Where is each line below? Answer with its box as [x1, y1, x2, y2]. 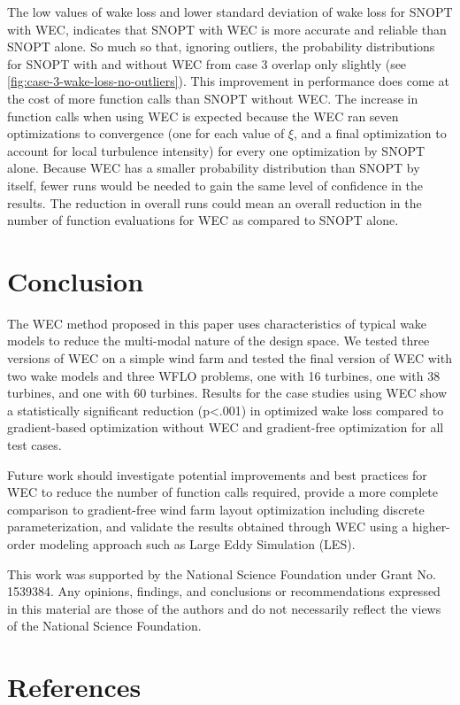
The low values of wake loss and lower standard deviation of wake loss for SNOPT [7, 3, 453, 20]
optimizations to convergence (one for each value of [7, 124, 285, 143]
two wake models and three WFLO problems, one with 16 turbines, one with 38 [7, 366, 441, 384]
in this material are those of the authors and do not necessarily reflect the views [7, 599, 441, 617]
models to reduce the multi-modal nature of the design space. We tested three [7, 331, 430, 350]
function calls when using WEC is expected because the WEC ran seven [7, 106, 399, 125]
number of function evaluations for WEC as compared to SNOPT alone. [7, 211, 399, 229]
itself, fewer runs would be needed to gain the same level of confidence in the [7, 175, 424, 194]
